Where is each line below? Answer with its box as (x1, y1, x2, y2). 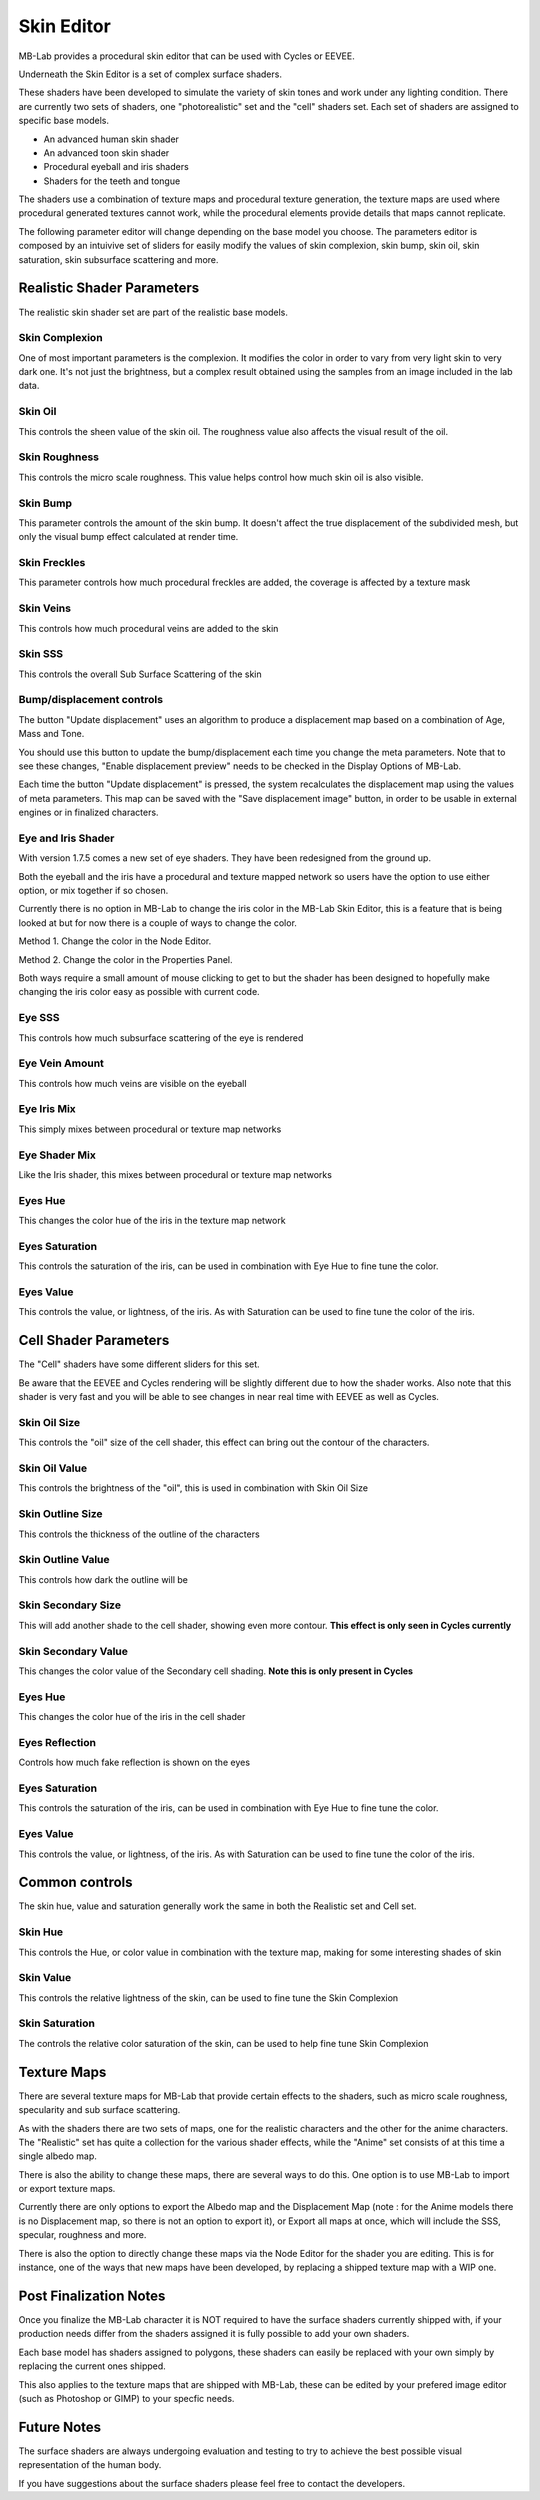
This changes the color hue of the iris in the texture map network (18, 1215, 286, 1227)
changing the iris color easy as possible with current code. (18, 986, 260, 998)
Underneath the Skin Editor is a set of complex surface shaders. (18, 68, 282, 80)
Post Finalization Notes (18, 2287, 166, 2304)
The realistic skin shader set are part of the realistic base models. (18, 306, 289, 318)
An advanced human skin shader (43, 133, 180, 145)
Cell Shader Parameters (18, 1332, 170, 1349)
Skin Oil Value (18, 1461, 88, 1475)
